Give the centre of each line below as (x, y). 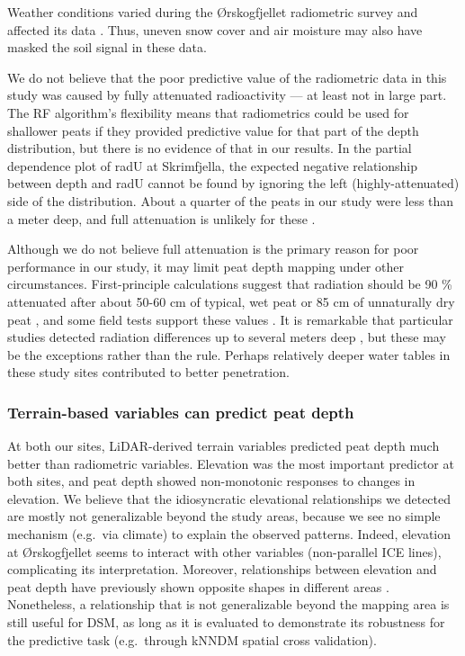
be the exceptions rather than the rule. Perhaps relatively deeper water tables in (229, 354)
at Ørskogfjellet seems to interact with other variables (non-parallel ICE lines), (224, 551)
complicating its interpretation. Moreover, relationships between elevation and (222, 569)
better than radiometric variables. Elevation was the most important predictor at (231, 463)
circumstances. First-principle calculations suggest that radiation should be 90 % (230, 284)
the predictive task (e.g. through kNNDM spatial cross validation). (192, 639)
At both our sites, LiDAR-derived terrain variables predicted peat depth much (224, 446)
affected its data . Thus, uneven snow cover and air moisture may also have (215, 29)
